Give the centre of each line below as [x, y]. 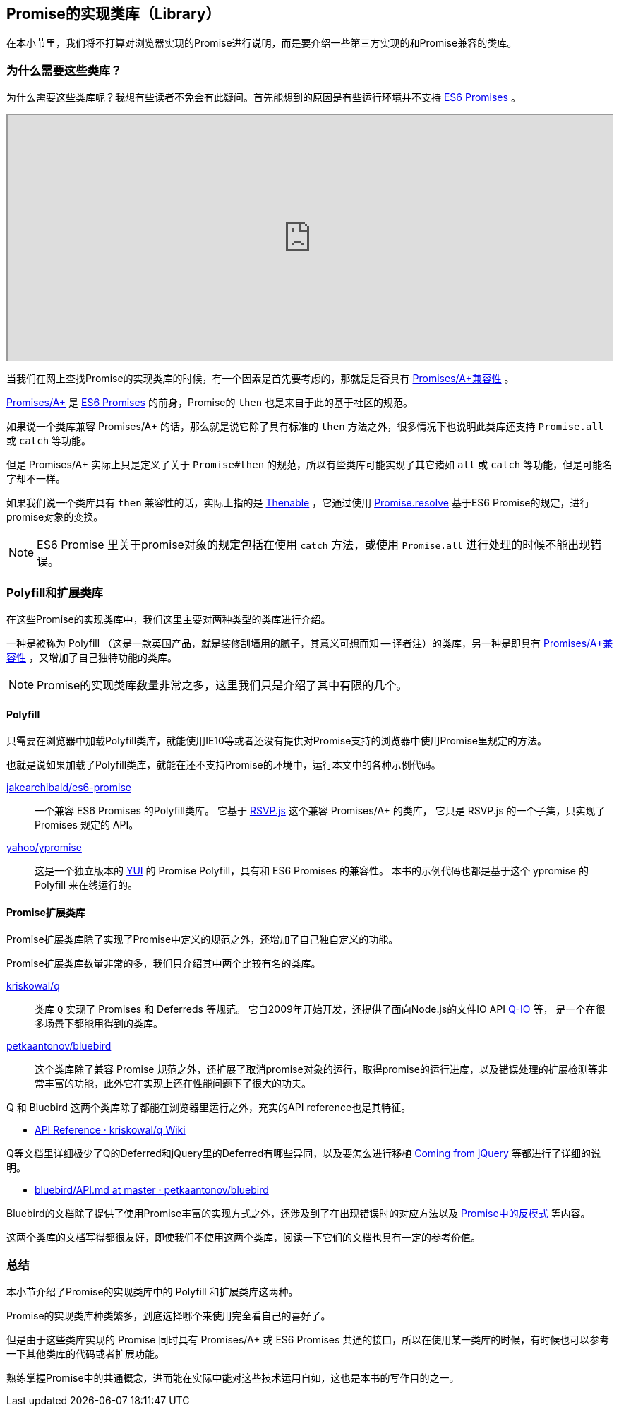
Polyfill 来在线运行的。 [86, 885]
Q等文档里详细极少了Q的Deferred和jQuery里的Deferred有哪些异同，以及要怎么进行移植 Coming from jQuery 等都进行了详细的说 [304, 1153]
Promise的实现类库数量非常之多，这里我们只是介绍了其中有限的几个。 [222, 685]
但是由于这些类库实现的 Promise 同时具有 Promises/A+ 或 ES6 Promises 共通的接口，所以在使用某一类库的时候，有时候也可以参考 [308, 1340]
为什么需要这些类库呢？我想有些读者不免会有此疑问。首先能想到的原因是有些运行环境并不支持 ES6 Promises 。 [264, 97]
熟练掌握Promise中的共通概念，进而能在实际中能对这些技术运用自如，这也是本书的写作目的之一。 [233, 1378]
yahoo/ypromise [44, 848]
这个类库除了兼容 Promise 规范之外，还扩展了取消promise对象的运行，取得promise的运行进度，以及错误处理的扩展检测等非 [321, 1069]
